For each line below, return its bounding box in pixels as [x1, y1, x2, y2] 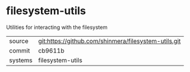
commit [9, 46, 30, 54]
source [9, 37, 28, 45]
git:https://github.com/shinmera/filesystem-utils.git [38, 37, 181, 45]
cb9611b [38, 46, 65, 54]
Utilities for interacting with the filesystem [6, 24, 108, 31]
